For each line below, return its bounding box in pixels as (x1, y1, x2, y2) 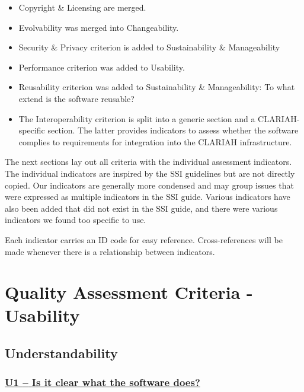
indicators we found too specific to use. (5, 213, 146, 226)
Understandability (5, 344, 118, 362)
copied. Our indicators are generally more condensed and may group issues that (5, 179, 294, 191)
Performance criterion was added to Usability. (18, 60, 185, 73)
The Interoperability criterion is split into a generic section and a (18, 112, 255, 125)
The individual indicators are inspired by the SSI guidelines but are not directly (5, 167, 295, 179)
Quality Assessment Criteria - (5, 280, 253, 304)
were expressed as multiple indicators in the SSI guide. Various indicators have (5, 190, 290, 203)
